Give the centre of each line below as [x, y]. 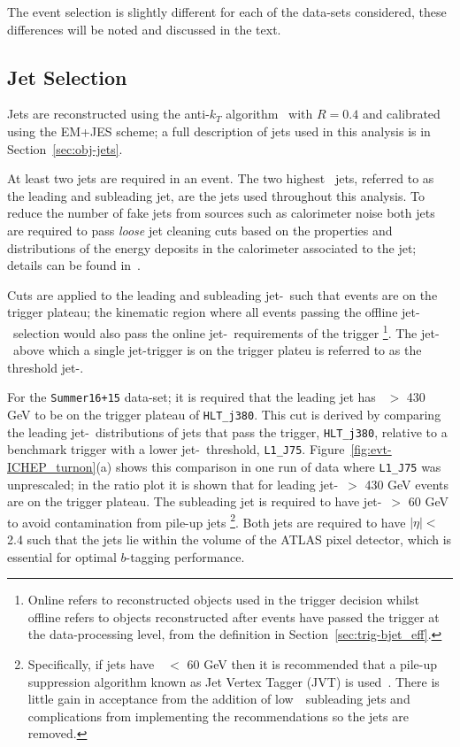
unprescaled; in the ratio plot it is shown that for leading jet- [173, 484]
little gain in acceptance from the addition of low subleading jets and [219, 699]
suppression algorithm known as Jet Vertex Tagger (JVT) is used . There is [234, 681]
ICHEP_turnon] [52, 466]
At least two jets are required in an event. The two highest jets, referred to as [221, 178]
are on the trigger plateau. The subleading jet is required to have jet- [195, 501]
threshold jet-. [46, 367]
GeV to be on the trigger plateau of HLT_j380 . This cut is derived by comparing [224, 415]
